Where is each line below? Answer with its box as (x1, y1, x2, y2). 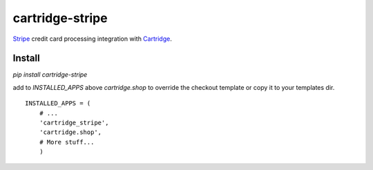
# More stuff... (39, 138, 95, 146)
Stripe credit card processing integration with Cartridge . (12, 35, 172, 43)
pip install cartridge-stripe (12, 70, 88, 79)
